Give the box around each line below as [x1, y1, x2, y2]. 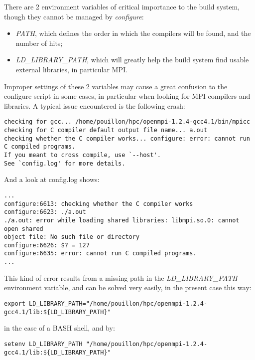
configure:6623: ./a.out [4, 208, 86, 216]
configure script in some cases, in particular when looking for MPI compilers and [4, 91, 251, 101]
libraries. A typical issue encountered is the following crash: [4, 100, 185, 111]
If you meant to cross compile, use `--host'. [4, 151, 161, 159]
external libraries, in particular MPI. [15, 64, 127, 74]
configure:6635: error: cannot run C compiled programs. [4, 250, 197, 257]
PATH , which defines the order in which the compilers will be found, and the [15, 28, 251, 38]
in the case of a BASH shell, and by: [4, 323, 115, 333]
